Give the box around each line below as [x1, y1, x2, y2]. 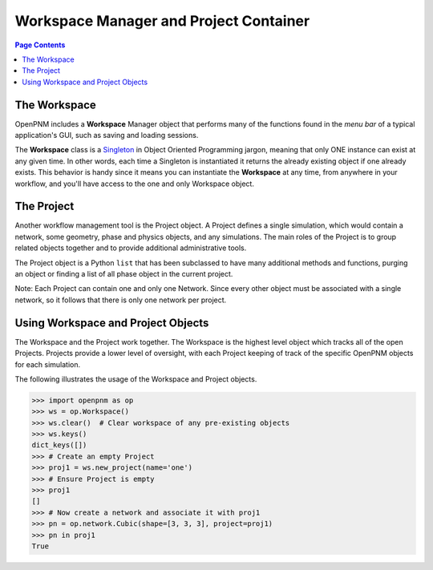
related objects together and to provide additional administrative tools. [14, 243, 247, 253]
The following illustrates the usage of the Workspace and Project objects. [14, 374, 257, 384]
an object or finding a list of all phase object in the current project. [14, 269, 233, 279]
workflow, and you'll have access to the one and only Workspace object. [14, 179, 254, 188]
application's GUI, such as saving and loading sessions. [14, 131, 199, 140]
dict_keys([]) [31, 441, 87, 450]
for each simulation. [14, 359, 80, 369]
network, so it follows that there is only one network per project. [14, 295, 227, 305]
